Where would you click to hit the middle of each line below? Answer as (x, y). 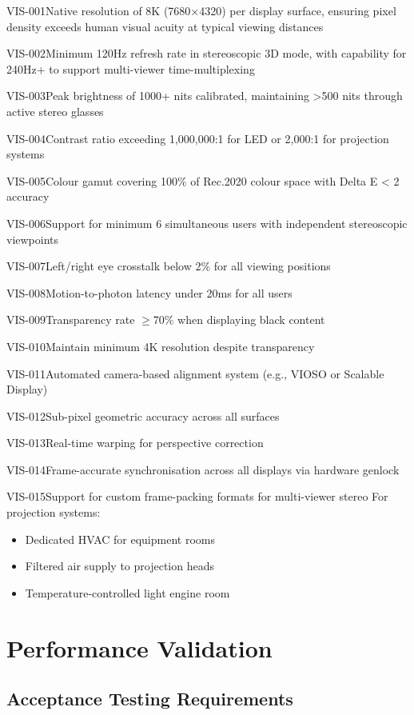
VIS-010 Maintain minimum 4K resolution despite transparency (161, 346)
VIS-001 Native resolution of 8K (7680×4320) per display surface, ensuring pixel (201, 10)
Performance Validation (139, 647)
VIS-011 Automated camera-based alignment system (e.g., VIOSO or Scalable (195, 373)
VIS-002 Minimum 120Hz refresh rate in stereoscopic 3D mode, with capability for (207, 53)
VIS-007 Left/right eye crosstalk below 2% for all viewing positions (169, 266)
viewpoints (33, 239)
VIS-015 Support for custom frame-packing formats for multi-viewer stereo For (197, 496)
